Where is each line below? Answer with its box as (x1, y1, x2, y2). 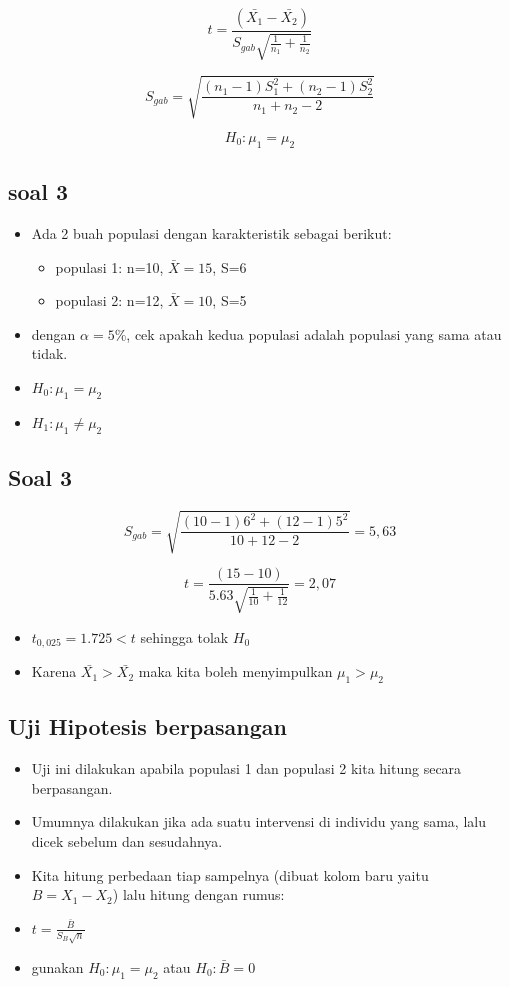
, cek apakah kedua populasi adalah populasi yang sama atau (126, 323, 502, 344)
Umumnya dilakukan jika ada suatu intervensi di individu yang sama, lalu (31, 811, 486, 832)
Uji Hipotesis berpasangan (8, 711, 287, 742)
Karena (31, 661, 77, 682)
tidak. (31, 343, 68, 364)
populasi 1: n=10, (55, 256, 164, 277)
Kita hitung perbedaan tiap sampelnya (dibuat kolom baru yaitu (31, 864, 429, 885)
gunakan (31, 956, 84, 977)
